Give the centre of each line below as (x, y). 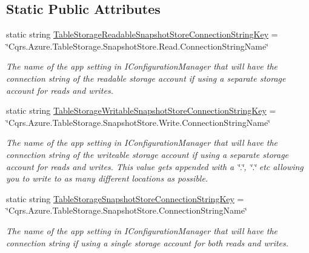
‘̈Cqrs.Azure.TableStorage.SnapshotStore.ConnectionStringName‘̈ (127, 210)
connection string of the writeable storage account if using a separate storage (148, 154)
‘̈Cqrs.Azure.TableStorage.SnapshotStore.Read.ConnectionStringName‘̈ (138, 46)
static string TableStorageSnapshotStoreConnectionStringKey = (125, 198)
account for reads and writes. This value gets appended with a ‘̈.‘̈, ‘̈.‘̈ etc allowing (155, 166)
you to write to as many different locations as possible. (107, 178)
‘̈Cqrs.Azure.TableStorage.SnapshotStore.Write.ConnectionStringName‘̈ (138, 122)
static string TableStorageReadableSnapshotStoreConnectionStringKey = (142, 34)
